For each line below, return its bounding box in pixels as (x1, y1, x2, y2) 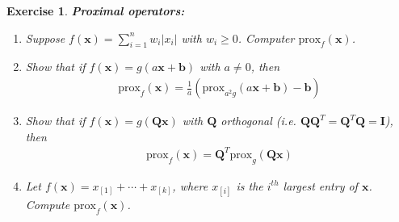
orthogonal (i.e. (220, 112, 296, 129)
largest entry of (283, 177, 358, 194)
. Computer (237, 29, 295, 46)
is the (236, 177, 263, 194)
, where (172, 177, 208, 194)
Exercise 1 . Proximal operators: (6, 2, 185, 19)
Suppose (25, 29, 65, 46)
